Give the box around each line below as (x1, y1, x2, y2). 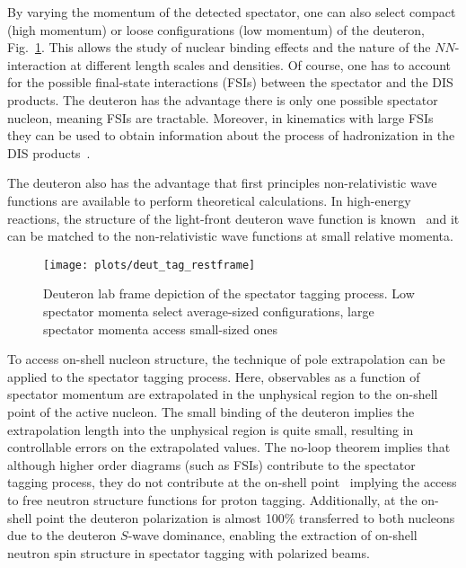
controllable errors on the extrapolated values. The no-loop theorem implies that (7, 438, 451, 457)
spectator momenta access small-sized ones (43, 319, 277, 338)
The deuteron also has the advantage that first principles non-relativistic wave (7, 173, 437, 192)
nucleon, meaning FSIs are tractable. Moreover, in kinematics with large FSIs (7, 108, 434, 127)
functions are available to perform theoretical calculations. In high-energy (7, 191, 411, 209)
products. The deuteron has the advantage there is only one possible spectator (7, 90, 438, 109)
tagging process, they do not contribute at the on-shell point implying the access (7, 473, 457, 492)
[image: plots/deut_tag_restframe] (43, 258, 256, 271)
